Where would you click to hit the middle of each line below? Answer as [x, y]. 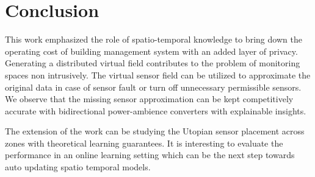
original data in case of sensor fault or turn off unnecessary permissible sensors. [153, 87]
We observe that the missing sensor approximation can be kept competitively [149, 99]
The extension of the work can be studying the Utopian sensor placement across [155, 131]
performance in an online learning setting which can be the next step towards [150, 155]
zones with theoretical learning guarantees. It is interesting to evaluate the [144, 143]
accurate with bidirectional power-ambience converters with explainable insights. [156, 110]
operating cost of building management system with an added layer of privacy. [151, 51]
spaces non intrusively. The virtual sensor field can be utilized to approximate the [158, 75]
